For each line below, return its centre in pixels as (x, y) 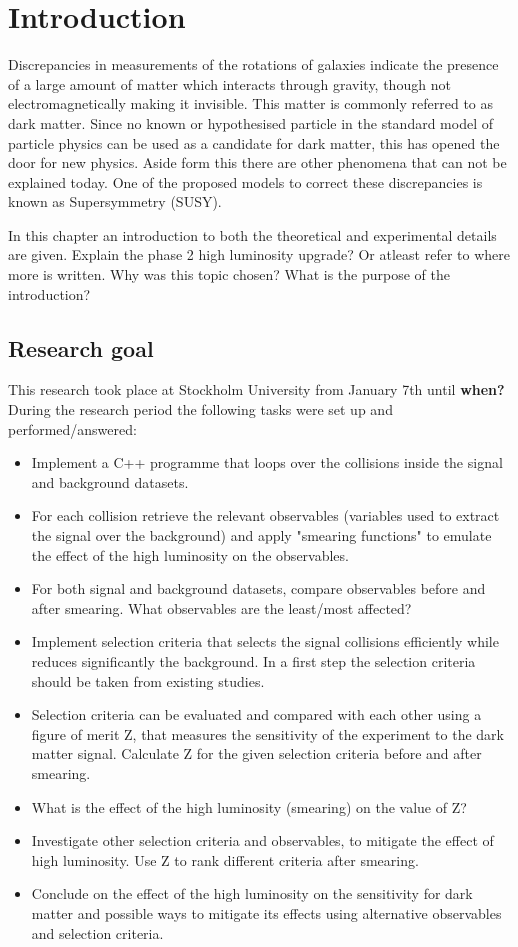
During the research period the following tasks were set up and (200, 409)
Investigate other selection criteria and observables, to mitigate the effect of (262, 840)
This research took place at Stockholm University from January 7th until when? (256, 389)
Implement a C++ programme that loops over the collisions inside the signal (267, 462)
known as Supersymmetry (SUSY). (115, 201)
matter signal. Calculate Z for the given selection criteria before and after (256, 753)
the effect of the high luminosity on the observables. (190, 554)
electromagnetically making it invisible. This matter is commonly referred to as (251, 103)
